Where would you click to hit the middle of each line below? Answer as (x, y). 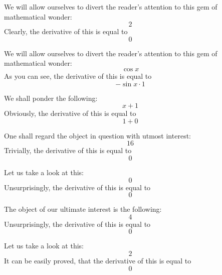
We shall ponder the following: (51, 98)
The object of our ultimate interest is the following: (83, 209)
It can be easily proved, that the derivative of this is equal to (98, 260)
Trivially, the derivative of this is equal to (68, 150)
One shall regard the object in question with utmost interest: (97, 135)
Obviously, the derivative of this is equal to (70, 113)
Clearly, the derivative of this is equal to (66, 31)
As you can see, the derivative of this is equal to (78, 76)
